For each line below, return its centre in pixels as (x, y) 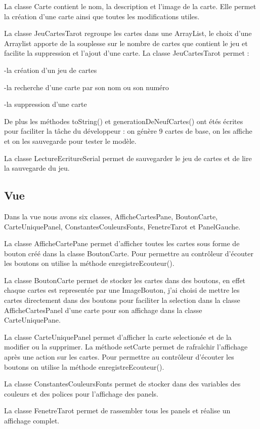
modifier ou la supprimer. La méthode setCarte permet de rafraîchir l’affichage (126, 347)
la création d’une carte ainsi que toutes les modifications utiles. (102, 16)
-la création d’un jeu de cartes (51, 70)
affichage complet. (32, 421)
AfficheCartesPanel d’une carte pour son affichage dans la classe (103, 310)
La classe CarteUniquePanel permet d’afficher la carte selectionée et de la (118, 337)
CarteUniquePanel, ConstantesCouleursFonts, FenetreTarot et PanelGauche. (122, 226)
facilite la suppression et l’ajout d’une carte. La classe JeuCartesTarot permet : (127, 53)
